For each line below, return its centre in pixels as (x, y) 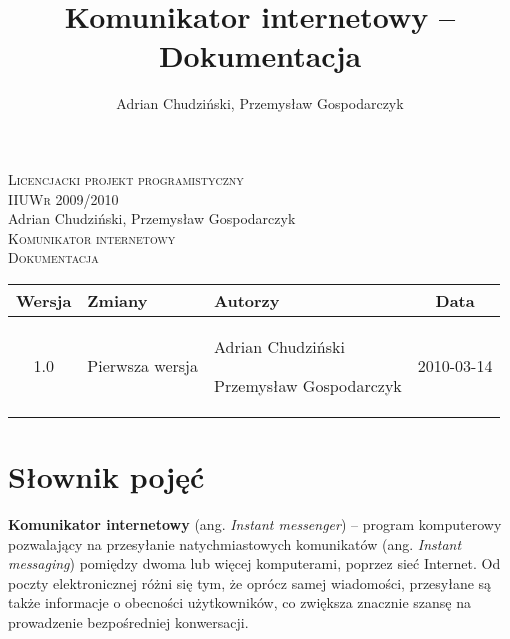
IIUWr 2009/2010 (63, 198)
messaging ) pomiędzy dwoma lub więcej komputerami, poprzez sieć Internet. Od (254, 563)
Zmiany (117, 300)
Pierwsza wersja (143, 366)
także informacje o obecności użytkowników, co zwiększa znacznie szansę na (240, 602)
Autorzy (247, 300)
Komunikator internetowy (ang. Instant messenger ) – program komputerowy (255, 524)
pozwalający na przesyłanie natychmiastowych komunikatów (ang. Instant (235, 543)
